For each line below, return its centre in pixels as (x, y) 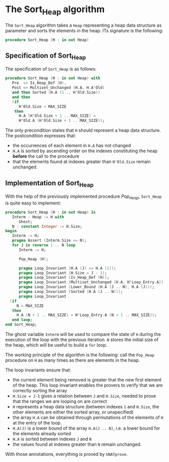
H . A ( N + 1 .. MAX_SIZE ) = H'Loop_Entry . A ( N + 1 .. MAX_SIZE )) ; (87, 315)
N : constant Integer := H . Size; (47, 226)
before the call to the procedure (46, 156)
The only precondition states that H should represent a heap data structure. (83, 131)
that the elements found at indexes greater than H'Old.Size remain (81, 162)
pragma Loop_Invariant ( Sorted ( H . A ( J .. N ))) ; (71, 292)
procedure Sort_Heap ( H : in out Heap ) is (50, 212)
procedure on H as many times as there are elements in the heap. (73, 360)
